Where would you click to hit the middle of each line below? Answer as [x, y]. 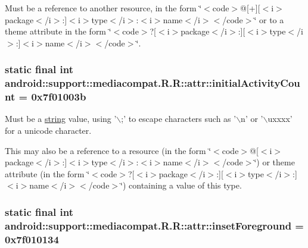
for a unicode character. [48, 131]
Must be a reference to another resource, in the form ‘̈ [103, 8]
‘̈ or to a [269, 19]
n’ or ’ [252, 119]
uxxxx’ [280, 119]
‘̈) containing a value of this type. [181, 185]
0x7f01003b [59, 97]
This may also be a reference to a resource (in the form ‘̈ [108, 150]
